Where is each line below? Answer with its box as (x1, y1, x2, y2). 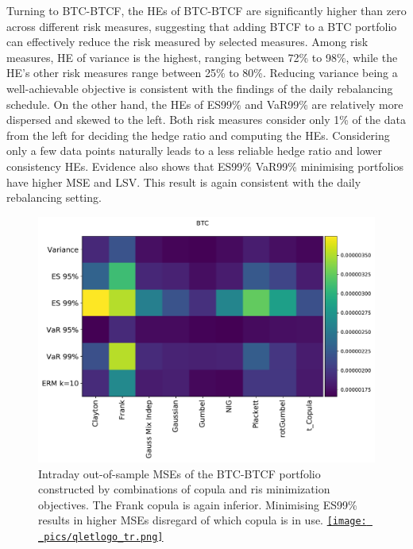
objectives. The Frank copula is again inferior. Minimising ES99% (38, 496, 357, 512)
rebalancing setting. (6, 189, 102, 206)
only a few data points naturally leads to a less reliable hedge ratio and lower (6, 142, 382, 159)
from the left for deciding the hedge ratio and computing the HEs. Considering (6, 126, 390, 143)
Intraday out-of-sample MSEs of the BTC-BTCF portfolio (38, 465, 321, 481)
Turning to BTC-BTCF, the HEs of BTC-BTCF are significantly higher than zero (6, 2, 407, 18)
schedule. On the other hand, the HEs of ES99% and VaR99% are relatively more (6, 95, 403, 112)
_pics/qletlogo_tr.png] (38, 532, 164, 543)
